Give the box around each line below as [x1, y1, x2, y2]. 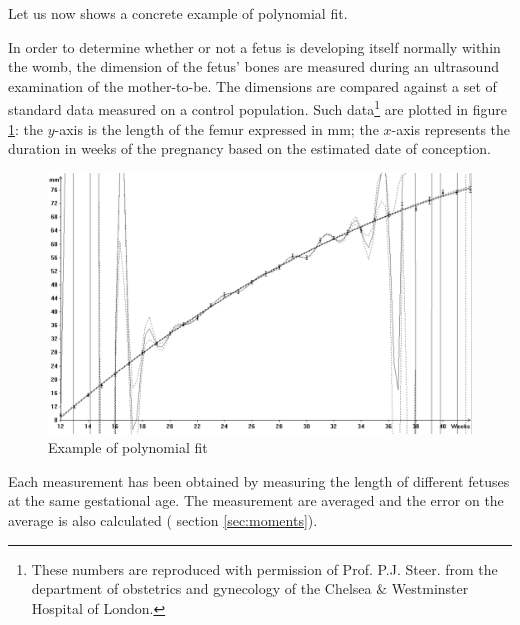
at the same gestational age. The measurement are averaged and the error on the [8, 490, 504, 511]
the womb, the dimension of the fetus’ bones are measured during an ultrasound [8, 56, 499, 77]
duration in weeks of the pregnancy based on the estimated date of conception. [8, 138, 491, 159]
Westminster [391, 578, 469, 599]
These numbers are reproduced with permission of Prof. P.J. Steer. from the [31, 558, 498, 579]
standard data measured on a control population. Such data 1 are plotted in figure [8, 96, 507, 120]
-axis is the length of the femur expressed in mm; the [54, 118, 379, 139]
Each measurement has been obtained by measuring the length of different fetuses [8, 470, 510, 491]
